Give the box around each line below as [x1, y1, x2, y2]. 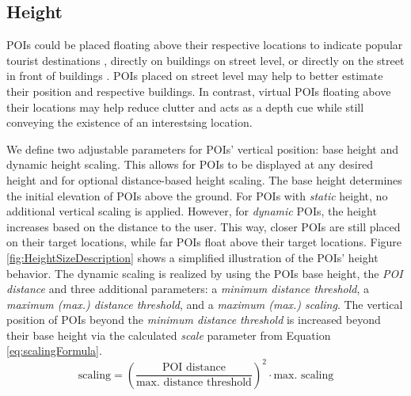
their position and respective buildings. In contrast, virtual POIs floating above [6, 82, 391, 99]
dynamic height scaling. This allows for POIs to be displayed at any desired [6, 156, 374, 173]
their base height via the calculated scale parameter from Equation [6, 326, 331, 343]
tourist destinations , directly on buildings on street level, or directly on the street [6, 51, 405, 68]
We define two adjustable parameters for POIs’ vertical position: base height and [6, 140, 399, 157]
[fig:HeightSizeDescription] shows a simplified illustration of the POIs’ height [6, 249, 379, 265]
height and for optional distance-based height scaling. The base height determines [6, 171, 402, 188]
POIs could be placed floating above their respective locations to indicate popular [6, 36, 403, 53]
